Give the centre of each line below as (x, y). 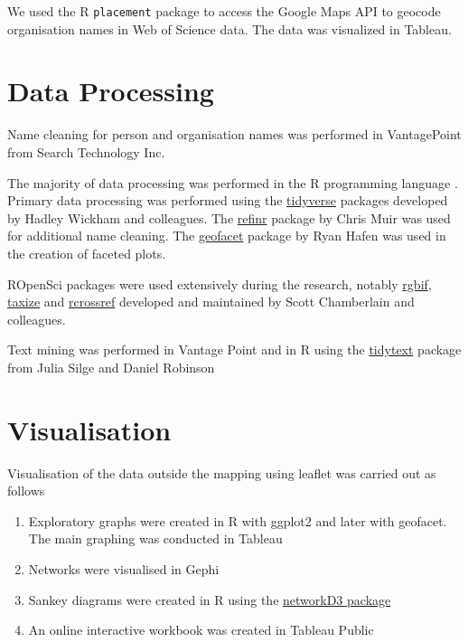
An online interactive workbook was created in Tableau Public (201, 630)
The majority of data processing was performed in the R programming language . (233, 182)
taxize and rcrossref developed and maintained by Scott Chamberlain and (211, 302)
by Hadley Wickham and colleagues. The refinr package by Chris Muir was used (229, 217)
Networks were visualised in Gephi (124, 569)
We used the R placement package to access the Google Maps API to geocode (224, 11)
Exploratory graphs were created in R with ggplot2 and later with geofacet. (238, 520)
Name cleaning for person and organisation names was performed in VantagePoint (234, 134)
